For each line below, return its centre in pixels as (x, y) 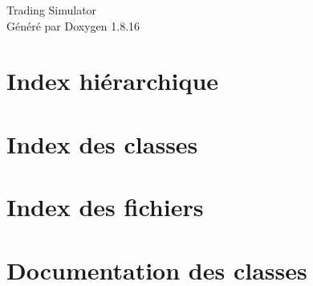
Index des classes (102, 143)
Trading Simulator (52, 10)
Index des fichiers (105, 207)
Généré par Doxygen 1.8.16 (73, 25)
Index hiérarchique (113, 81)
